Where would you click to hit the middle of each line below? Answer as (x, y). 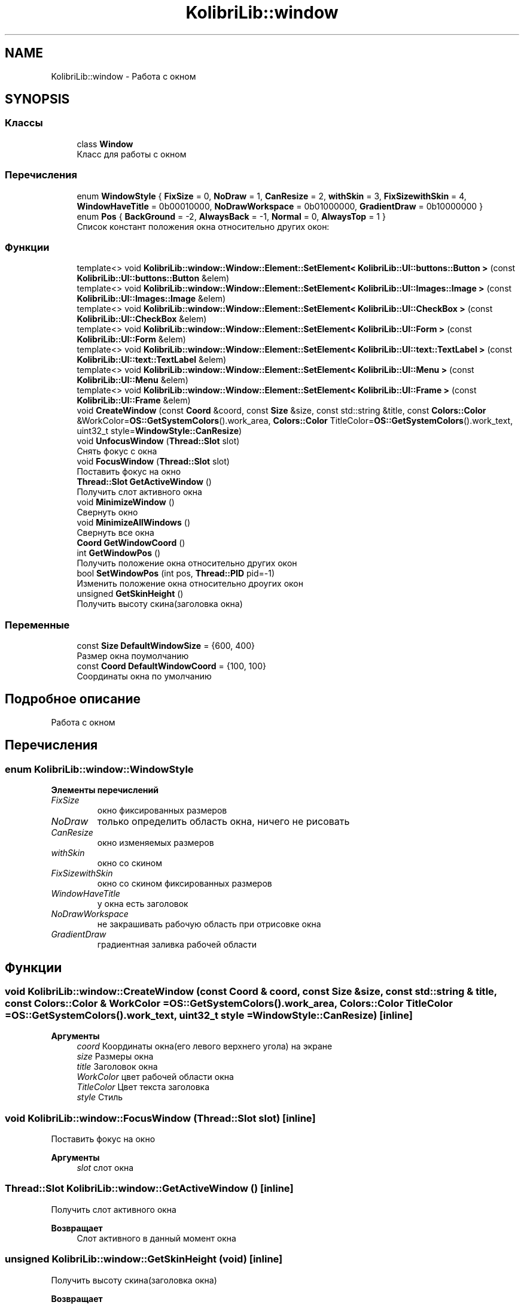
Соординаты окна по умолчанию (144, 676)
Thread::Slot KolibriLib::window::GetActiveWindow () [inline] (149, 1189)
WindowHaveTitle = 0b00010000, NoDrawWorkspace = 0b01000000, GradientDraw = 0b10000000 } (280, 206)
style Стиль (100, 1097)
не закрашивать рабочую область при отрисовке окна (209, 924)
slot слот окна (105, 1168)
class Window (105, 144)
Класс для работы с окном (132, 154)
